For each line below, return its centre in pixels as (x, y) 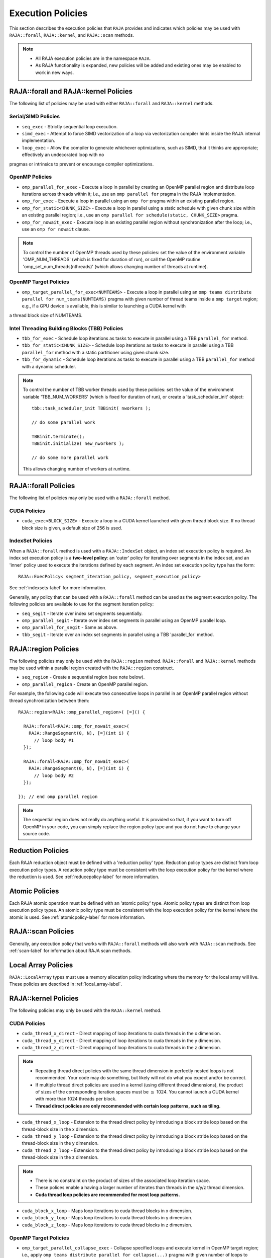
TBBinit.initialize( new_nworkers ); (78, 444)
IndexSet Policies (31, 541)
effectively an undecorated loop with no (63, 155)
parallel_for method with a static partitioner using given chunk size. (96, 352)
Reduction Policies (39, 851)
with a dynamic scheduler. (49, 366)
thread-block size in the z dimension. (60, 1157)
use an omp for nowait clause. (56, 229)
